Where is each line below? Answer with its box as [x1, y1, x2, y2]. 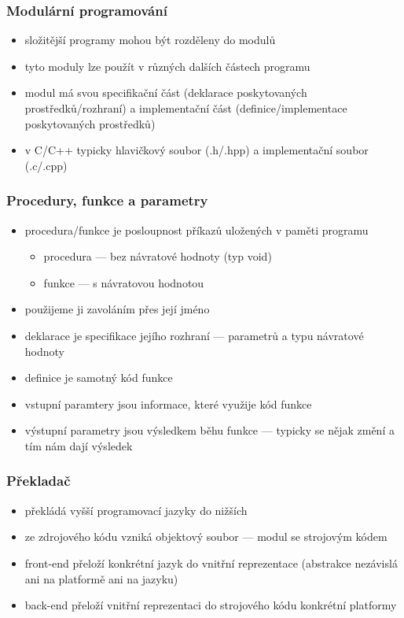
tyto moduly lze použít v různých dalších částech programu [24, 57, 310, 74]
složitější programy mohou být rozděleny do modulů [24, 31, 276, 48]
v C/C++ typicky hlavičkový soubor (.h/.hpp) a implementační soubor [24, 142, 369, 158]
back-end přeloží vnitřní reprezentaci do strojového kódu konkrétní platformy [24, 597, 397, 613]
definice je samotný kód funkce [24, 369, 173, 386]
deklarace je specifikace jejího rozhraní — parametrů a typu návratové [24, 327, 364, 343]
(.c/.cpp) [24, 157, 68, 173]
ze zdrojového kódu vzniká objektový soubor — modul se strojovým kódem [24, 528, 387, 545]
